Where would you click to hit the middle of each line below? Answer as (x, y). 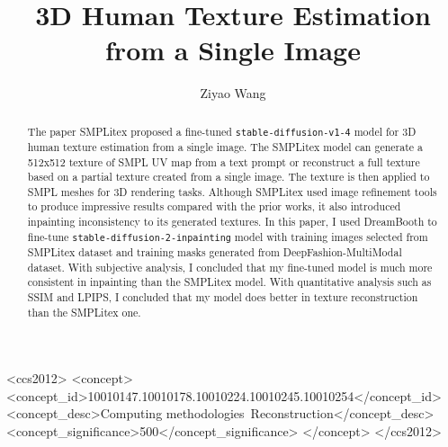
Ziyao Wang (233, 93)
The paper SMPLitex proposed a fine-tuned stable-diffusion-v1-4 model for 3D (222, 131)
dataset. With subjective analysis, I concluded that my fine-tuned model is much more (230, 267)
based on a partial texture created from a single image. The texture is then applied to (228, 177)
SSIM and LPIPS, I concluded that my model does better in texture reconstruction (223, 296)
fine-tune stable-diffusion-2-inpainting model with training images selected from (228, 236)
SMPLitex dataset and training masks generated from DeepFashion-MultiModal (215, 251)
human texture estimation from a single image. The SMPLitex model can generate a (225, 146)
